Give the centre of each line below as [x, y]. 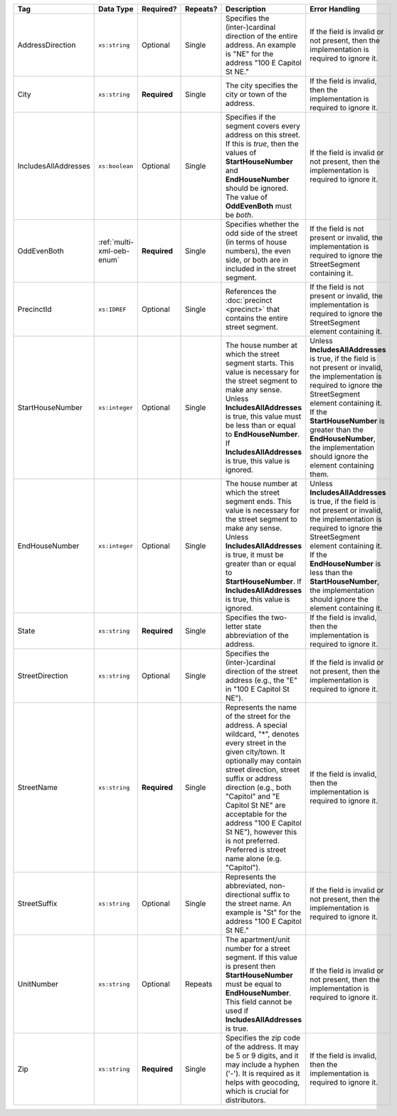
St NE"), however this [261, 832]
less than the [332, 573]
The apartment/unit [258, 939]
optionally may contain [263, 760]
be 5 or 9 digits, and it [262, 1056]
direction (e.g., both [258, 788]
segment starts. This [260, 363]
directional [243, 895]
